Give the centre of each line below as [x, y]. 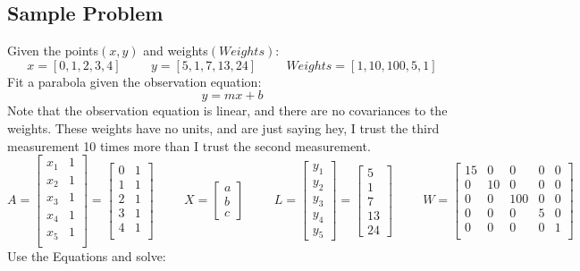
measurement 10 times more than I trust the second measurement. [189, 145]
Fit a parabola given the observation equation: [134, 81]
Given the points [53, 51]
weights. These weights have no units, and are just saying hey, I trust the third [223, 127]
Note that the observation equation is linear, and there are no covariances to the [227, 110]
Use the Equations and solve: [87, 255]
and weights [176, 51]
